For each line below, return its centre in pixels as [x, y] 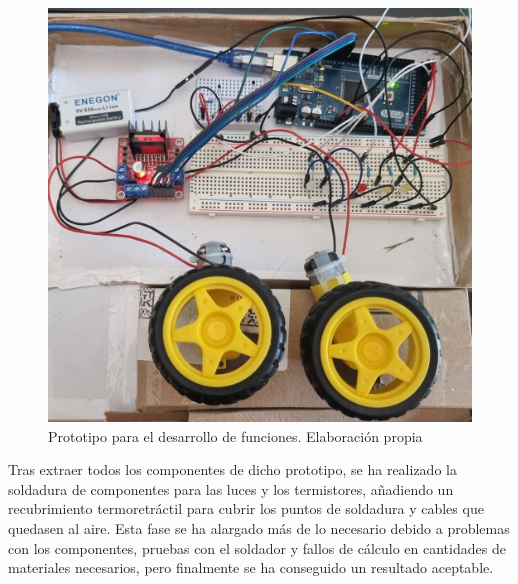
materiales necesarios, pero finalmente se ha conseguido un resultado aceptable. [251, 567]
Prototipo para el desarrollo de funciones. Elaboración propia [235, 435]
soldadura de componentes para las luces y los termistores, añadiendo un [231, 488]
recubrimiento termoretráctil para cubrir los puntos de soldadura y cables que [246, 508]
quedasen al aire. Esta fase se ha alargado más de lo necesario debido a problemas [259, 528]
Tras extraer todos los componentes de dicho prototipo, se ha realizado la [232, 469]
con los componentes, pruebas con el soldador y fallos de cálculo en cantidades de [257, 547]
